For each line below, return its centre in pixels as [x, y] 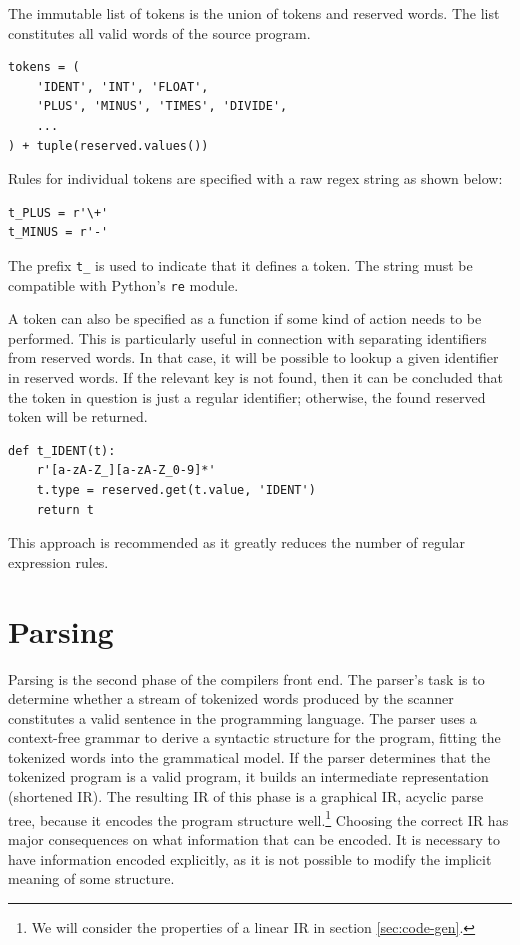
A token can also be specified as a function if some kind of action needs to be [245, 318]
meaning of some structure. [91, 878]
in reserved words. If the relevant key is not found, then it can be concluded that [256, 377]
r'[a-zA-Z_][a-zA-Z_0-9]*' [126, 470]
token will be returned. [78, 416]
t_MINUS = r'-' [58, 232]
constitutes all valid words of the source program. [159, 32]
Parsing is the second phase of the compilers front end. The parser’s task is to [246, 678]
